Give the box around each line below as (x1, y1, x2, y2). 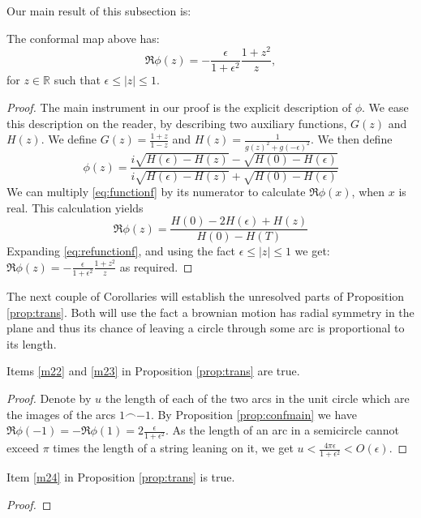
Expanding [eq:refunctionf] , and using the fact (6, 242, 235, 259)
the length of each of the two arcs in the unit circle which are (105, 389, 410, 406)
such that (54, 71, 101, 88)
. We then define (311, 131, 393, 148)
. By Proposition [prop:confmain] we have (150, 405, 358, 422)
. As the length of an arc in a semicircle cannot (165, 422, 399, 439)
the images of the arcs (6, 405, 116, 422)
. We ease (362, 98, 409, 115)
